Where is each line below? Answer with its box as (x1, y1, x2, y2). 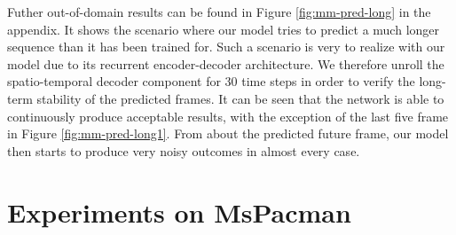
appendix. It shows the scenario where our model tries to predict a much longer (7, 20, 440, 38)
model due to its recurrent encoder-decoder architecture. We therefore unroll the (7, 54, 444, 73)
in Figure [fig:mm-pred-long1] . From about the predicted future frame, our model (7, 124, 449, 143)
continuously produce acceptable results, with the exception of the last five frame (7, 106, 449, 125)
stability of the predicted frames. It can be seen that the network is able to (36, 89, 444, 107)
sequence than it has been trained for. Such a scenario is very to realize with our (7, 37, 445, 56)
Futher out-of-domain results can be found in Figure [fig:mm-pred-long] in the (7, 3, 431, 20)
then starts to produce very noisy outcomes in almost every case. (7, 141, 360, 160)
